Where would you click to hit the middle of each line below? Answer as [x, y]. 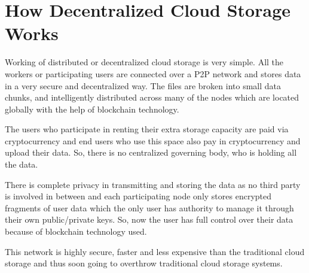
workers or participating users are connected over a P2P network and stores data [153, 73]
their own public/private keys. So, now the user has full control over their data [149, 219]
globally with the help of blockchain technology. [92, 109]
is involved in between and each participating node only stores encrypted [138, 196]
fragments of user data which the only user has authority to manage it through [149, 207]
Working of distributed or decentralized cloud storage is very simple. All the [144, 62]
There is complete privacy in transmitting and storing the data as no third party [153, 184]
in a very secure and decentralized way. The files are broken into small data [143, 85]
